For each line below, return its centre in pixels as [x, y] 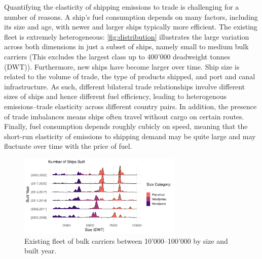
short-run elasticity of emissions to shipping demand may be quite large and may [130, 136]
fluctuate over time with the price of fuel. [68, 146]
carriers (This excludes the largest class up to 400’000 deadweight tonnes [117, 56]
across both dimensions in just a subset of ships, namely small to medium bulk [126, 46]
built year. [41, 251]
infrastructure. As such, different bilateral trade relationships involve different [125, 86]
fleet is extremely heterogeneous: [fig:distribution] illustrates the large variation [127, 36]
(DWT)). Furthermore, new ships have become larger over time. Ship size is [122, 66]
